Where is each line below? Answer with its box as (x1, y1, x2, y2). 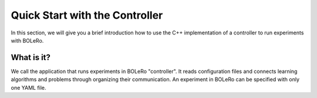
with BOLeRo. (11, 37, 44, 44)
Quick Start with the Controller (11, 9, 163, 22)
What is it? (11, 52, 51, 62)
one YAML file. (11, 84, 46, 91)
